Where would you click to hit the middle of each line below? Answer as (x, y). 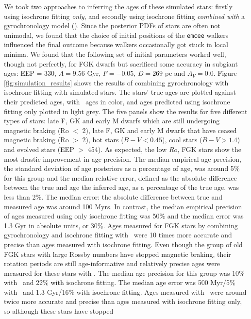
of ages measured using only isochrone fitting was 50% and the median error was (124, 216)
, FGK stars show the (209, 149)
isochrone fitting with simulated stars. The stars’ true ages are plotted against (120, 92)
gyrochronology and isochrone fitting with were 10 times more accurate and (118, 235)
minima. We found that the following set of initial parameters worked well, (115, 54)
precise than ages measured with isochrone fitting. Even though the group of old (123, 244)
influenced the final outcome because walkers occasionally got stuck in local (116, 44)
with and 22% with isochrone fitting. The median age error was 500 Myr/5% (120, 282)
